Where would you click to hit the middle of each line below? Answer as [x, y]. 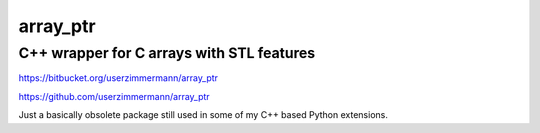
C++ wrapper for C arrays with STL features [167, 53]
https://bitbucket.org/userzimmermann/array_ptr [118, 78]
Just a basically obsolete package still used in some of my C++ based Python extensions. [203, 115]
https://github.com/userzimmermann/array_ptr [114, 96]
